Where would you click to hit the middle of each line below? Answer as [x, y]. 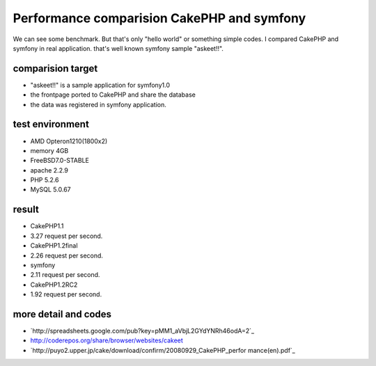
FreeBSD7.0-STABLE [60, 161]
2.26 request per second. [67, 255]
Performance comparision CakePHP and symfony [159, 18]
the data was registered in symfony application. [98, 104]
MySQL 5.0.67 [50, 190]
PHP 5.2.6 [45, 180]
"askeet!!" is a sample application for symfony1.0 [100, 85]
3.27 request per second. [66, 236]
